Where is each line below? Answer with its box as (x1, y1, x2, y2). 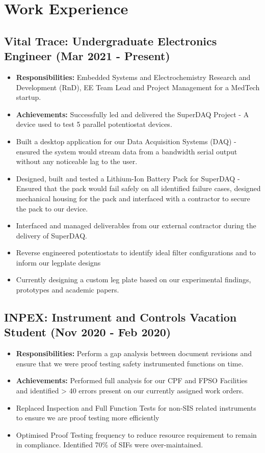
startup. (16, 92, 41, 102)
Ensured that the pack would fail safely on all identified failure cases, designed (16, 183, 261, 194)
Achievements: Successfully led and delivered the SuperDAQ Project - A (16, 109, 249, 119)
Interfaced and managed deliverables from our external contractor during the (16, 220, 256, 231)
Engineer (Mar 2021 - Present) (4, 48, 170, 64)
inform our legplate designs (16, 257, 101, 268)
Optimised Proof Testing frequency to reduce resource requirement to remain (16, 429, 257, 440)
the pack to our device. (16, 203, 88, 214)
